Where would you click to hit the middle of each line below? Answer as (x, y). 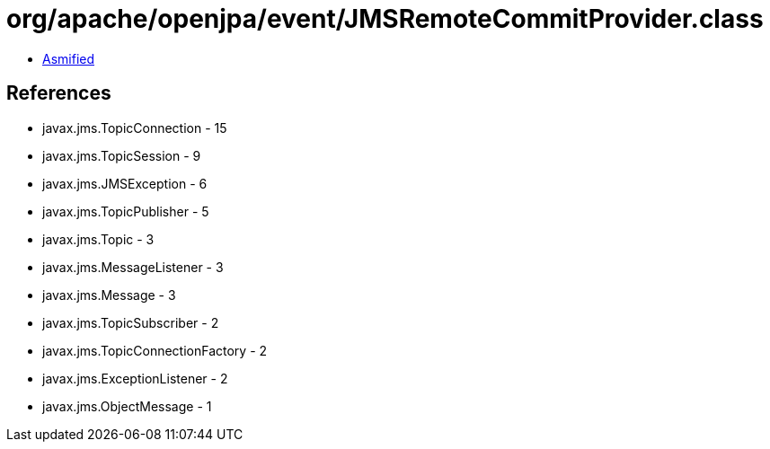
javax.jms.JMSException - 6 (125, 183)
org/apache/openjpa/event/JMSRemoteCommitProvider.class (385, 19)
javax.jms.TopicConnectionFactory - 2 (155, 350)
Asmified (69, 58)
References (59, 93)
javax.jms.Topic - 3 (98, 239)
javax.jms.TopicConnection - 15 (135, 128)
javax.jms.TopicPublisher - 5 (126, 211)
